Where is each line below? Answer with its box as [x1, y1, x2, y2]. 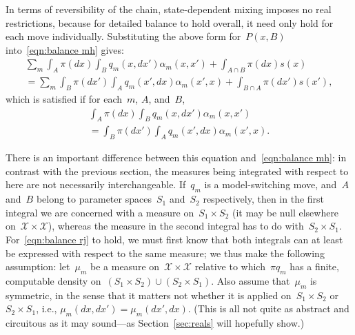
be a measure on [90, 259, 160, 274]
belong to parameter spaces [36, 192, 152, 206]
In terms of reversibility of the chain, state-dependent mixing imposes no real [6, 2, 332, 16]
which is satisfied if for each [6, 92, 123, 106]
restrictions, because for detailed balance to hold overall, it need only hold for [6, 15, 334, 30]
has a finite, [290, 259, 339, 274]
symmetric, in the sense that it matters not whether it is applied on [6, 287, 292, 302]
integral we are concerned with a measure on [6, 205, 194, 219]
